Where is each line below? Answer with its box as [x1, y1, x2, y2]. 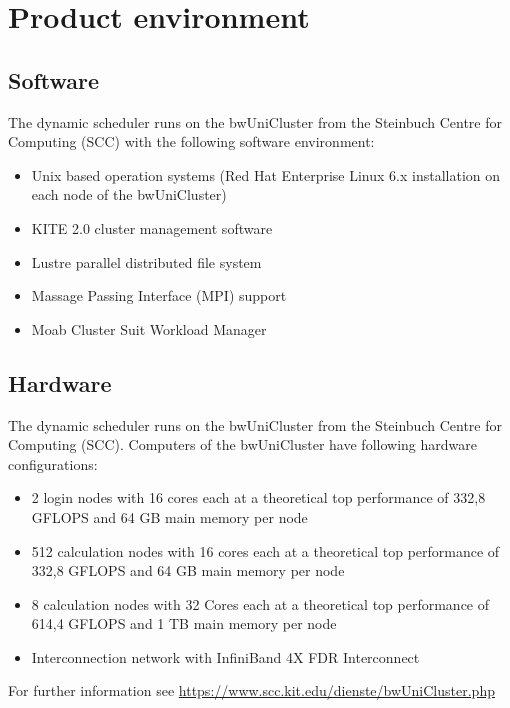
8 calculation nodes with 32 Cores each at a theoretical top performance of [31, 593, 490, 614]
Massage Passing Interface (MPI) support [31, 285, 287, 306]
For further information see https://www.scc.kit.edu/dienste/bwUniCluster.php [8, 680, 495, 701]
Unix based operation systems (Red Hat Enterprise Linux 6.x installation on [31, 164, 501, 185]
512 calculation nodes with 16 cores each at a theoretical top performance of [31, 540, 500, 561]
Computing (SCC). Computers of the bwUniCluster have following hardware [8, 434, 477, 455]
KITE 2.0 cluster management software [31, 217, 273, 238]
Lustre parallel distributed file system [31, 251, 262, 272]
